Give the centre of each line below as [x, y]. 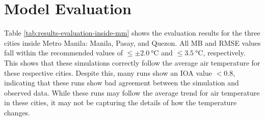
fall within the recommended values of [64, 53]
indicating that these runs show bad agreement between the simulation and [122, 83]
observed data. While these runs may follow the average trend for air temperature [132, 92]
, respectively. [224, 53]
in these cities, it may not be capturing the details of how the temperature [121, 102]
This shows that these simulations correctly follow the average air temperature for [132, 62]
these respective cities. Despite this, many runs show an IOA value [108, 72]
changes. [17, 112]
